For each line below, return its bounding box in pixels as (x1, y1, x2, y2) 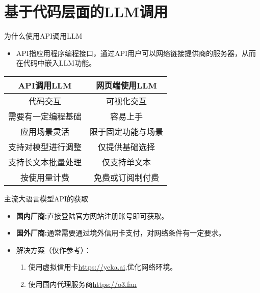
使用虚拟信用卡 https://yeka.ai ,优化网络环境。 (28, 261, 177, 272)
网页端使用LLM (96, 79, 157, 91)
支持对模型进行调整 (8, 140, 82, 153)
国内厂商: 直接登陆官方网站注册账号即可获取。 (16, 210, 169, 221)
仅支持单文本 (102, 156, 151, 168)
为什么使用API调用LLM (4, 31, 83, 41)
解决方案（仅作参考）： (16, 244, 91, 255)
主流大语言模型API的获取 (4, 193, 89, 203)
